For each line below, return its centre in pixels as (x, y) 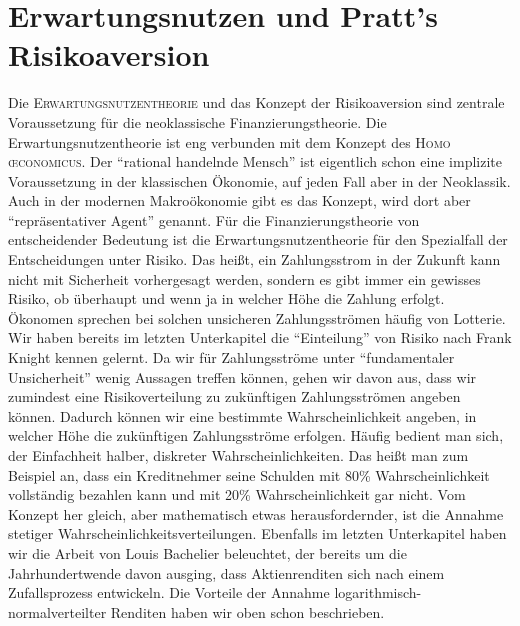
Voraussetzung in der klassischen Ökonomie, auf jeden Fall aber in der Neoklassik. (259, 180)
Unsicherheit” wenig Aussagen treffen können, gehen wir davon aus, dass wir (242, 376)
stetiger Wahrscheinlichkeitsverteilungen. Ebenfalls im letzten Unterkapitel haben (257, 533)
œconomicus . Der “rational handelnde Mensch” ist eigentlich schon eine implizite (255, 161)
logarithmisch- (378, 592)
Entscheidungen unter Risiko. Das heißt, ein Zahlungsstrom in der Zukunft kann (254, 259)
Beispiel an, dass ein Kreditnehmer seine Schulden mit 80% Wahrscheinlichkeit (249, 474)
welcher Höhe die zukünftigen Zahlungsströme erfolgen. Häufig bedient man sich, (256, 435)
